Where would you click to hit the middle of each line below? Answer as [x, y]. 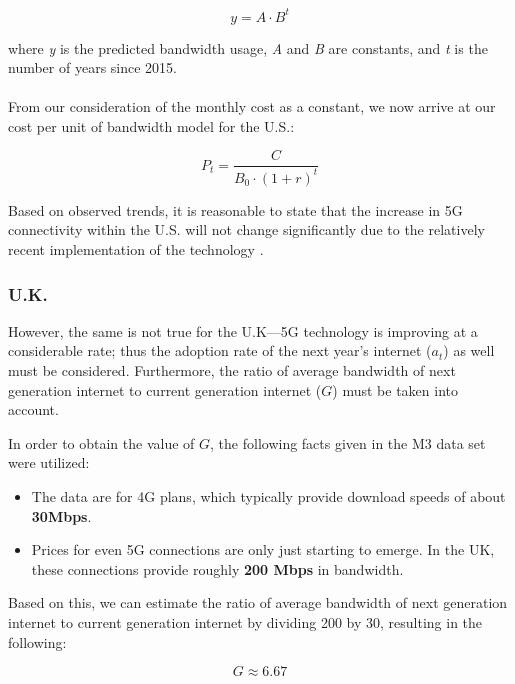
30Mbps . [61, 515]
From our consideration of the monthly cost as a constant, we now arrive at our [252, 106]
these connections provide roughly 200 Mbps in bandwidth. [217, 568]
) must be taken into [395, 389]
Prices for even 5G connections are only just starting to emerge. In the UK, [263, 549]
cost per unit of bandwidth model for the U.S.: [151, 125]
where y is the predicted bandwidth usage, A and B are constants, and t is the [248, 47]
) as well [469, 350]
